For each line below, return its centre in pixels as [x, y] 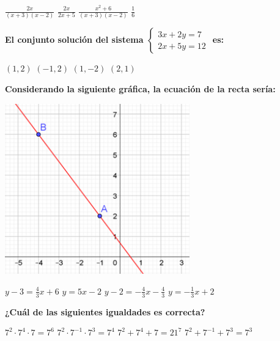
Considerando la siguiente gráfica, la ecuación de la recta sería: [140, 88]
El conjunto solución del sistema [74, 39]
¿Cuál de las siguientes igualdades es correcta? [105, 311]
